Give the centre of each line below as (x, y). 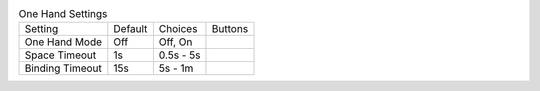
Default (130, 29)
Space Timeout (60, 55)
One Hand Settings (63, 14)
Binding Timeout (63, 68)
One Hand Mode (63, 42)
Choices (178, 29)
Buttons (230, 29)
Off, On (175, 42)
